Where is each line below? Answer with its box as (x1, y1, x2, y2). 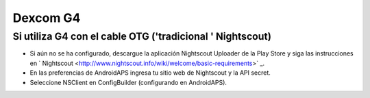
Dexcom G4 (12, 10, 81, 25)
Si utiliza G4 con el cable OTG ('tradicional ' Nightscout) (12, 30, 272, 42)
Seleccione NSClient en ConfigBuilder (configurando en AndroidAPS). (29, 78, 227, 86)
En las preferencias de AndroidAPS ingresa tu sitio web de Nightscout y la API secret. (29, 69, 271, 77)
